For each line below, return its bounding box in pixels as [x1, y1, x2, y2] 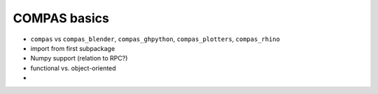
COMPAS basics [13, 10, 110, 26]
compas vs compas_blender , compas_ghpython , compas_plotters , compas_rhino [30, 35, 280, 43]
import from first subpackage [30, 44, 115, 52]
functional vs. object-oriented [30, 63, 116, 72]
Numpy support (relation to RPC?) [30, 54, 128, 63]
